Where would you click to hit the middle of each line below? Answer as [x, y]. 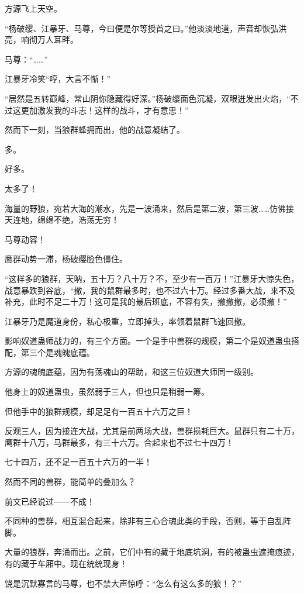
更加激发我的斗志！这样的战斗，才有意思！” [105, 110]
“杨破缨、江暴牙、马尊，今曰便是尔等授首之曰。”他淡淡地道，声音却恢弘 [142, 28]
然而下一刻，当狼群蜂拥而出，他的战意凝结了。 [95, 130]
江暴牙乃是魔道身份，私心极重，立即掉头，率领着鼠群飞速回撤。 [127, 321]
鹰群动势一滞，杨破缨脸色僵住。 [66, 259]
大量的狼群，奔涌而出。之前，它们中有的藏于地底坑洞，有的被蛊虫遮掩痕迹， [152, 552]
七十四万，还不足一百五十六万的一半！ [78, 462]
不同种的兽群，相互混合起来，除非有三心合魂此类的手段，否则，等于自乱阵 [148, 521]
